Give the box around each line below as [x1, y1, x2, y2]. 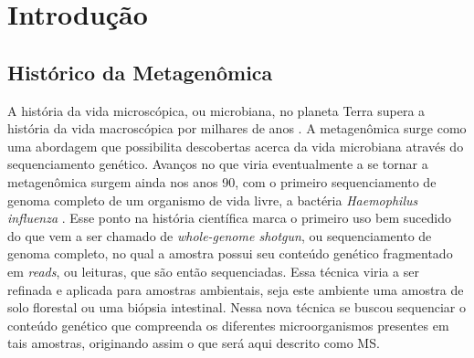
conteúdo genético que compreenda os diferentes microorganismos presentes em [7, 315, 449, 334]
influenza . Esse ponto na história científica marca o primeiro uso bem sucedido [7, 208, 451, 227]
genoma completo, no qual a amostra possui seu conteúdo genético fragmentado [7, 244, 453, 263]
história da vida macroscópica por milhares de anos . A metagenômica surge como [7, 119, 467, 138]
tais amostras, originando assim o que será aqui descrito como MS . [7, 333, 380, 353]
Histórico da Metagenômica [7, 58, 273, 86]
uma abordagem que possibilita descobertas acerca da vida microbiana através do [7, 136, 464, 155]
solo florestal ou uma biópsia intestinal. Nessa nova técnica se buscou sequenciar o [7, 298, 466, 317]
